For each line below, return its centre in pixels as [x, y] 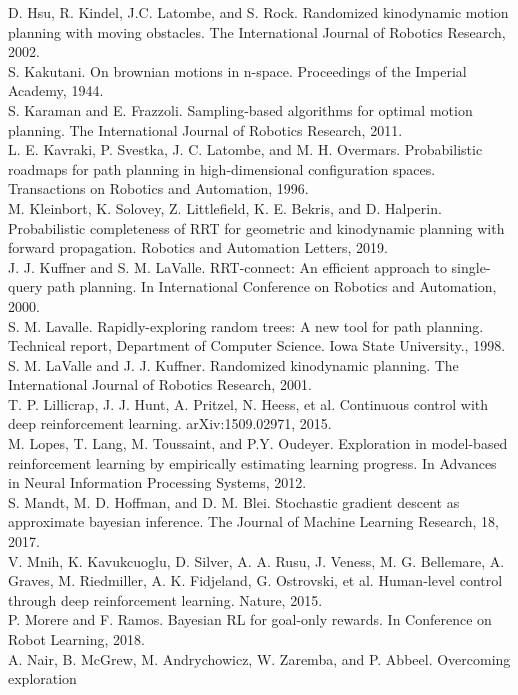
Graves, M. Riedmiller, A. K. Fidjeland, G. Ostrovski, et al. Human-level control [255, 580]
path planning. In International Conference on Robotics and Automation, [271, 286]
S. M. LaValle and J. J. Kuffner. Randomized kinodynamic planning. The [233, 364]
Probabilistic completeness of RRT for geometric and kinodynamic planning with [256, 227]
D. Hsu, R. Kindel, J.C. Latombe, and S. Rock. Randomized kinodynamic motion [258, 12]
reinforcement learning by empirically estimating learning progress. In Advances [252, 462]
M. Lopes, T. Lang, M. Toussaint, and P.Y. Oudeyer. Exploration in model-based [258, 443]
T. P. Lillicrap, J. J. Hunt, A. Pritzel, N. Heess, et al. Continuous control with [248, 403]
